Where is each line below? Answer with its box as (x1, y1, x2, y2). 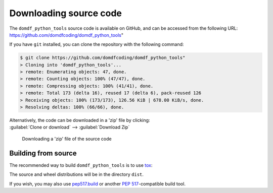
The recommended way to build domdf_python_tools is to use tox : (9, 162, 153, 168)
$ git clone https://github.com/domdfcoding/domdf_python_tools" (20, 55, 186, 60)
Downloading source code (9, 8, 122, 19)
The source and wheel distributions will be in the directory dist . (9, 171, 144, 177)
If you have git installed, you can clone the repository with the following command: (9, 41, 184, 47)
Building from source (9, 149, 77, 157)
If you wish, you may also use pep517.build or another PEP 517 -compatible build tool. (9, 180, 186, 186)
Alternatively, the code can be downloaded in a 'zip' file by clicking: (9, 117, 150, 123)
